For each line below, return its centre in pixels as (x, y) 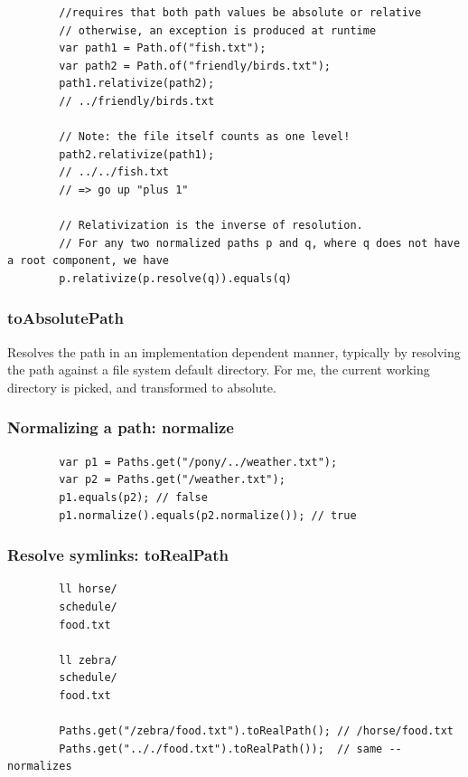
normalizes (40, 767)
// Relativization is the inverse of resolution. (211, 226)
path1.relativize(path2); (137, 84)
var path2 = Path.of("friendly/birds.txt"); (195, 66)
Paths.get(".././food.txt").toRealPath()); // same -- (230, 749)
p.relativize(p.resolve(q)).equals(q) (175, 278)
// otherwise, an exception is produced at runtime (218, 30)
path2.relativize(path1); (137, 154)
